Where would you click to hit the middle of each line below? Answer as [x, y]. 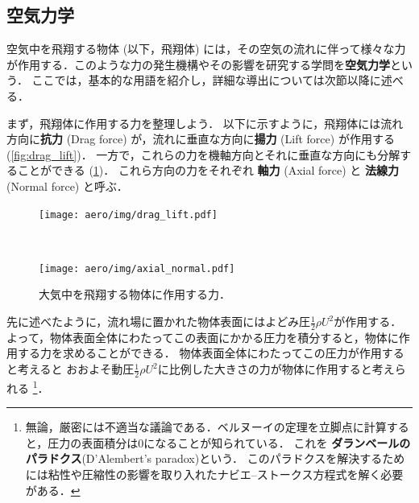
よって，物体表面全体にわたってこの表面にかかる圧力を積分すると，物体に [203, 337]
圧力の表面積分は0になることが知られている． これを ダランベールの [229, 442]
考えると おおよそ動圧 [76, 369]
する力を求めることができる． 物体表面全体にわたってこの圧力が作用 [199, 353]
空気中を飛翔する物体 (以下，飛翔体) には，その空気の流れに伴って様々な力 [206, 49]
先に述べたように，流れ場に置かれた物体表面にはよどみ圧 [158, 322]
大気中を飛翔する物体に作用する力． [135, 294]
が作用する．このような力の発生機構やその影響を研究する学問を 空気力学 [198, 64]
